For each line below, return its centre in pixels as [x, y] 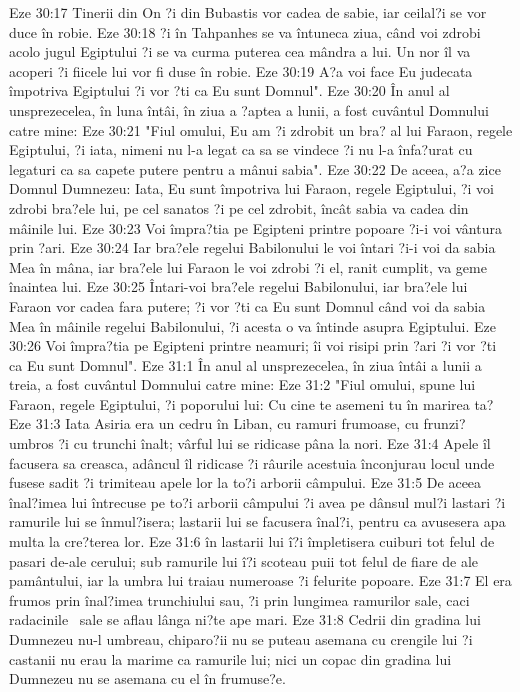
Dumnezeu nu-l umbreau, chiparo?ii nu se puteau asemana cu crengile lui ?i [241, 639]
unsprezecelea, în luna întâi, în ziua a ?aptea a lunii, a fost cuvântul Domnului [249, 109]
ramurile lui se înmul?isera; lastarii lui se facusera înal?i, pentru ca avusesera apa [257, 521]
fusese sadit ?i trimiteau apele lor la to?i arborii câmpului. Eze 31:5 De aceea [245, 482]
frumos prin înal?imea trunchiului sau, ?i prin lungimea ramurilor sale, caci [239, 599]
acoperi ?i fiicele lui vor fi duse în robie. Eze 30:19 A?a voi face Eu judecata [241, 70]
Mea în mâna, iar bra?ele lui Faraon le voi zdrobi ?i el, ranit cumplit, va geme [248, 266]
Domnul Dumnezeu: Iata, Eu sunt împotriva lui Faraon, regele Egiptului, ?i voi [252, 188]
